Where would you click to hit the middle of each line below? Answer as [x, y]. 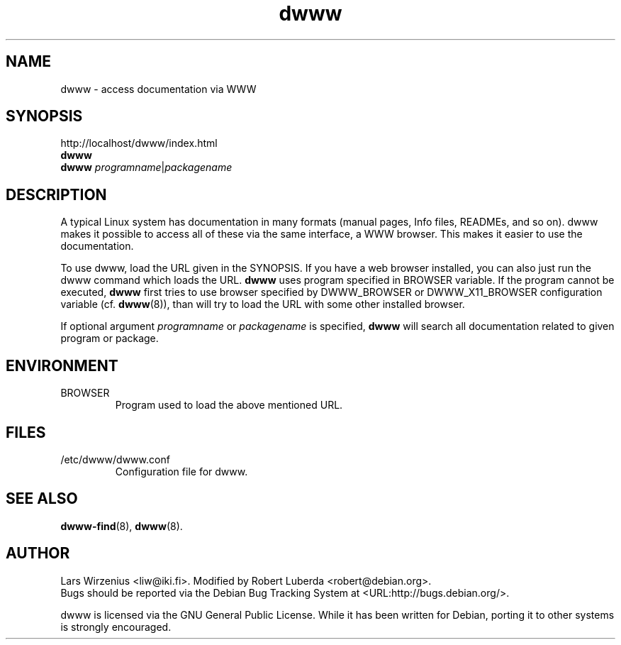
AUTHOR [38, 553]
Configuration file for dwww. [181, 471]
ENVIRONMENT [62, 365]
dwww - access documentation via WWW [158, 89]
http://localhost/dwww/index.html [139, 143]
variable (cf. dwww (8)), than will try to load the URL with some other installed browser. [263, 304]
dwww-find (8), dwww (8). [122, 526]
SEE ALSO [42, 499]
